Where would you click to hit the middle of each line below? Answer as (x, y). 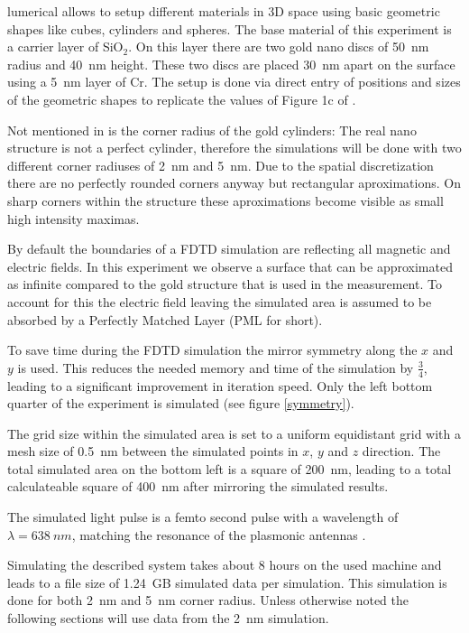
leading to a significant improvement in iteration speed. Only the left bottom (220, 385)
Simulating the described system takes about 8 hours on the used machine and (225, 565)
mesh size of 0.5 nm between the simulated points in (153, 451)
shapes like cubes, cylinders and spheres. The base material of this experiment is (230, 28)
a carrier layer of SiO (65, 47)
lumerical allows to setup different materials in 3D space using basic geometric (224, 11)
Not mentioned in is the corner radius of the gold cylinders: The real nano (212, 130)
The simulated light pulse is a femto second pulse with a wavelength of (203, 517)
